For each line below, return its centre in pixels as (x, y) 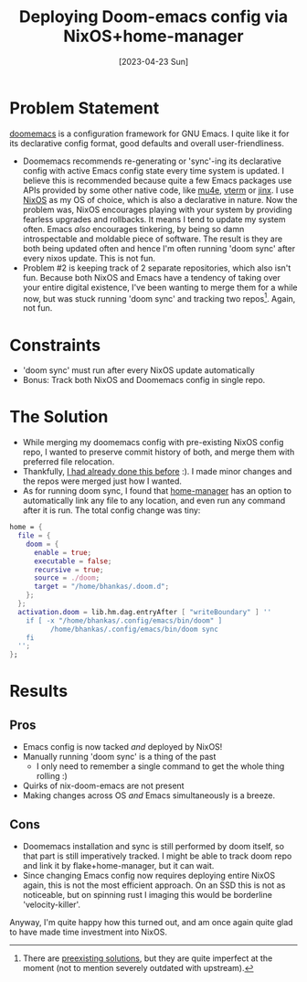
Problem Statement (85, 108)
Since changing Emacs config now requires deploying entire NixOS (149, 876)
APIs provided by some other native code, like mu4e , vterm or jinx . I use (158, 190)
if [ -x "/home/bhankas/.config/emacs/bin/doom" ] (124, 620)
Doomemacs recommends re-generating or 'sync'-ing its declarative (152, 161)
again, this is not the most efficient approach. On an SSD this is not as (154, 885)
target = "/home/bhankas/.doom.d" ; (101, 587)
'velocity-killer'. (51, 905)
